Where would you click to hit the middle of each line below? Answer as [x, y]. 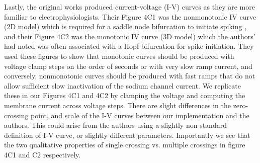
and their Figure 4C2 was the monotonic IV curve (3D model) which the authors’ [130, 36]
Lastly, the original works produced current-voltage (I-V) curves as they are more [129, 7]
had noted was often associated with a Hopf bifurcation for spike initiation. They [129, 46]
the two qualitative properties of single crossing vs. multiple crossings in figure [125, 145]
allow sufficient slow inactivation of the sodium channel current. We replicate [122, 85]
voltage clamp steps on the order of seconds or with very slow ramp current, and [128, 66]
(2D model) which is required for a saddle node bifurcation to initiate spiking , [125, 26]
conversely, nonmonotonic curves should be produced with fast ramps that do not [130, 76]
